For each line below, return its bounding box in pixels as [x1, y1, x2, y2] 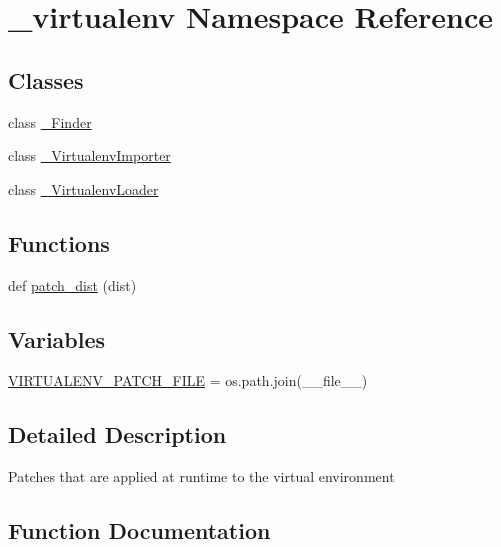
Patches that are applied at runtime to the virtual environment [8, 466, 395, 487]
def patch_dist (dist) [8, 274, 137, 295]
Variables [8, 323, 106, 354]
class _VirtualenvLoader [8, 178, 159, 199]
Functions [8, 227, 110, 258]
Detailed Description [8, 419, 227, 450]
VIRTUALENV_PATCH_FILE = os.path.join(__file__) [8, 370, 368, 391]
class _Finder [8, 111, 92, 132]
